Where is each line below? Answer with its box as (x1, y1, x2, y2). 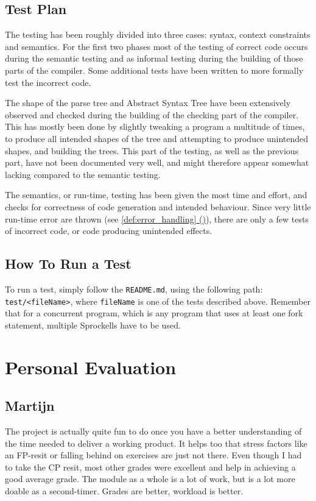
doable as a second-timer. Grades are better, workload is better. (5, 484, 244, 497)
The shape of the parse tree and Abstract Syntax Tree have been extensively (5, 96, 291, 109)
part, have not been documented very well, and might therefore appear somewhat (5, 156, 309, 169)
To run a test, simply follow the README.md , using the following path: (5, 282, 263, 295)
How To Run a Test (5, 254, 132, 273)
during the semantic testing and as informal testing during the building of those (5, 52, 303, 65)
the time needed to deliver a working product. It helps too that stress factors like (5, 436, 307, 449)
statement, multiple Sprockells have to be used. (5, 318, 181, 331)
